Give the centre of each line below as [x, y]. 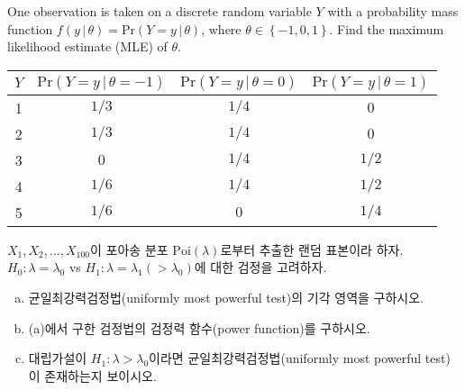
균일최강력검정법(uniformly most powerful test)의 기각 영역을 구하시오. [226, 297]
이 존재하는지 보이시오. [92, 375]
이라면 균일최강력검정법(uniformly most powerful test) [300, 358]
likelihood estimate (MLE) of [87, 46]
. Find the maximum [387, 28]
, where [221, 28]
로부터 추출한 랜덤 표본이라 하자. [312, 249]
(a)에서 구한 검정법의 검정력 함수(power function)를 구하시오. [199, 327]
